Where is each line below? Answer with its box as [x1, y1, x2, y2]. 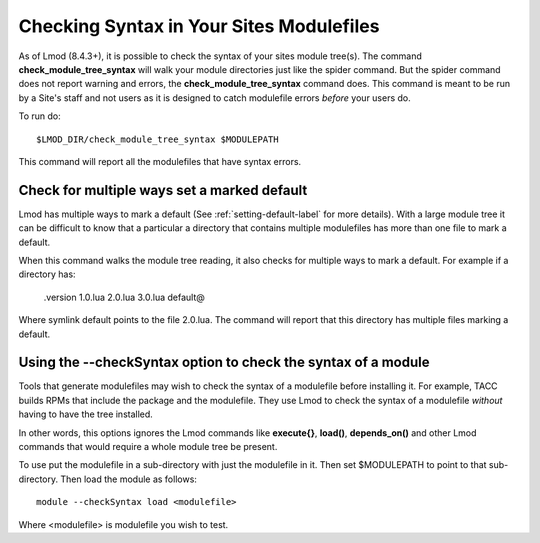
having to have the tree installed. [18, 408, 154, 420]
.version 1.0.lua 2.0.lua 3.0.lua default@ [43, 291, 205, 303]
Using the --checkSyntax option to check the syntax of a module [18, 354, 430, 371]
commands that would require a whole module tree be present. [18, 441, 278, 452]
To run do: [18, 110, 62, 122]
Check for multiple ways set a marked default [18, 181, 308, 199]
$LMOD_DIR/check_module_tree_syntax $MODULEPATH [36, 133, 279, 145]
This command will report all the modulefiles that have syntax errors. [18, 155, 302, 167]
